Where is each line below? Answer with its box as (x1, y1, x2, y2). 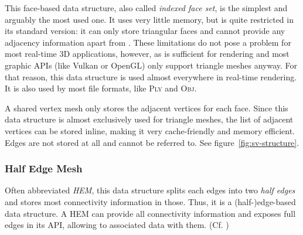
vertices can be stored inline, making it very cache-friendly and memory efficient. (5, 124, 295, 137)
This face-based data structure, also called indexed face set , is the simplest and (5, 2, 288, 13)
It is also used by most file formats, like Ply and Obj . (5, 82, 197, 94)
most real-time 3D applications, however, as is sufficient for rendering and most (5, 47, 290, 60)
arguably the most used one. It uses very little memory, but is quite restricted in (5, 13, 294, 25)
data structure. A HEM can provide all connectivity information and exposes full (5, 207, 296, 219)
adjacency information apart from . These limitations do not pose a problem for (5, 36, 291, 48)
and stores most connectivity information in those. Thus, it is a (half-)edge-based (5, 195, 296, 207)
